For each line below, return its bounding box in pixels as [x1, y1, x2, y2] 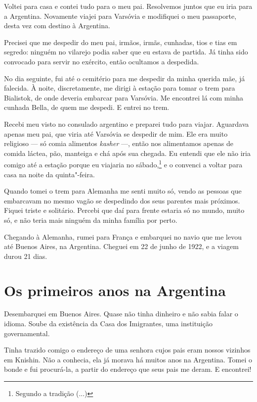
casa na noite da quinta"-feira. [4, 169, 95, 179]
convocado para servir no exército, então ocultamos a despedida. [4, 56, 199, 66]
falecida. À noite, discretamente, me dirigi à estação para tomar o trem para [4, 83, 235, 93]
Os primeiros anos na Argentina [4, 280, 226, 300]
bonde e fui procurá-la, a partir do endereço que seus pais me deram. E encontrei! [4, 364, 252, 374]
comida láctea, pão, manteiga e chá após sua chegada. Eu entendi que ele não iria [4, 148, 251, 158]
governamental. [4, 328, 50, 338]
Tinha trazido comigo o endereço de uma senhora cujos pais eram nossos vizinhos [4, 345, 251, 355]
